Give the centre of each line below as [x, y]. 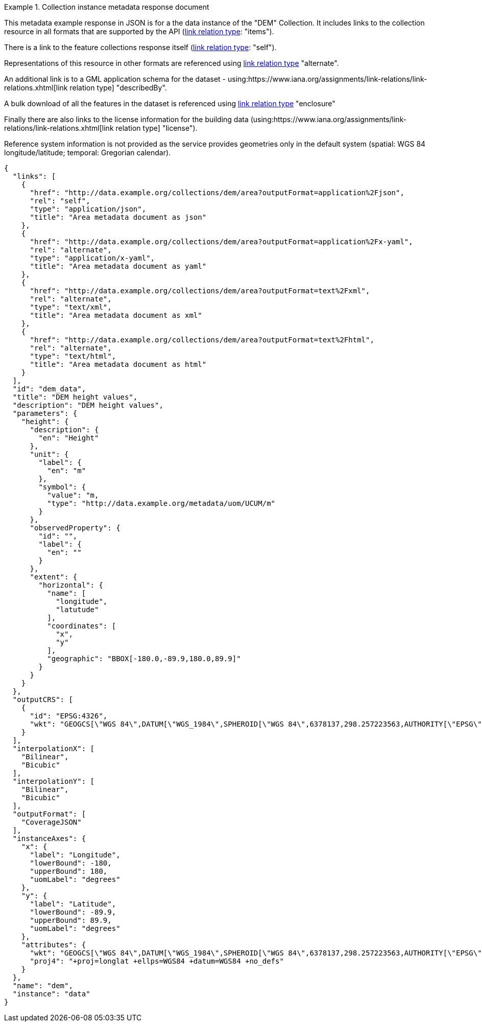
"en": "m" [67, 471]
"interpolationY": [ [54, 781]
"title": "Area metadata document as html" [118, 364]
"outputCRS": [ [43, 699]
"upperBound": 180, [69, 871]
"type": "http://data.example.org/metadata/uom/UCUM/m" [161, 503]
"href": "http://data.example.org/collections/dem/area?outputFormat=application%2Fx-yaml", [221, 242]
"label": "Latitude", [73, 904]
